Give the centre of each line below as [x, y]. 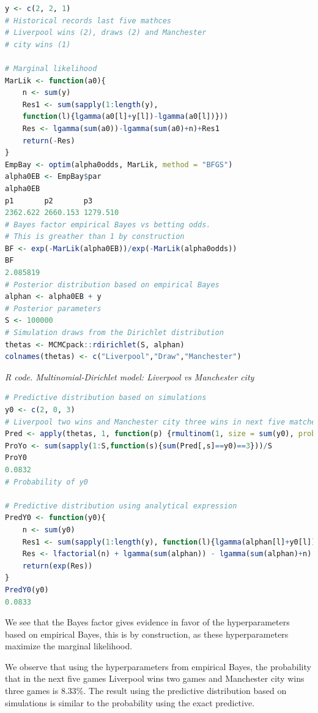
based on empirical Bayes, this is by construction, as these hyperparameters [147, 634]
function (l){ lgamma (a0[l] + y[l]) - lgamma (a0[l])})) [125, 117]
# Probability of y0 [47, 482]
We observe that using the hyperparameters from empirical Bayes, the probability [158, 666]
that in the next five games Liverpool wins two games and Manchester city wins [155, 678]
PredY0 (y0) [27, 590]
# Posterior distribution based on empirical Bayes [112, 285]
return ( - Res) [49, 141]
